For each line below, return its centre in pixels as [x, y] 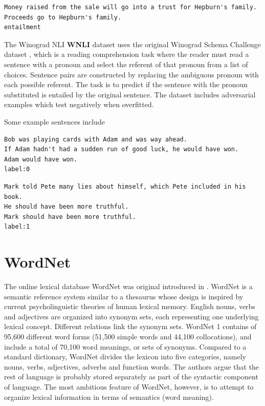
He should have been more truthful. [67, 207]
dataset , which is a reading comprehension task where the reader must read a [127, 54]
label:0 [17, 169]
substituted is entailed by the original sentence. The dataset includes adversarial [130, 94]
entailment [23, 27]
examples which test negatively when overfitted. [79, 104]
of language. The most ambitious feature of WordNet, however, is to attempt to [129, 386]
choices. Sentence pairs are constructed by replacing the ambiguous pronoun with [131, 74]
